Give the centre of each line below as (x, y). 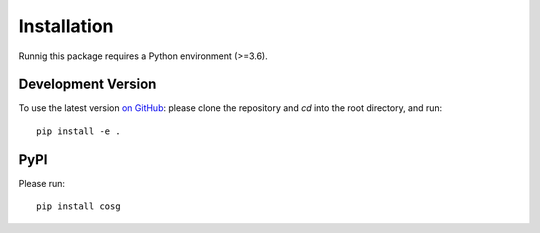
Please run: (41, 183)
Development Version (87, 84)
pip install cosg (78, 206)
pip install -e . (78, 131)
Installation (66, 26)
